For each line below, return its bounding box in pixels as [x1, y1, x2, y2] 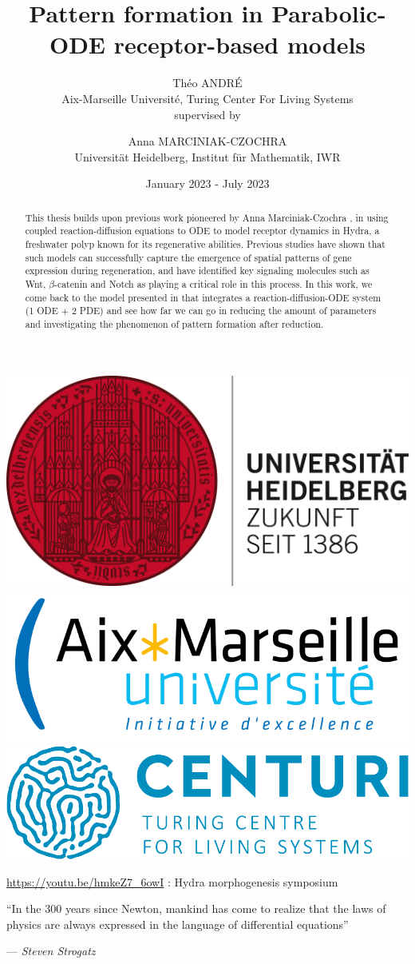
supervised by [174, 106, 241, 122]
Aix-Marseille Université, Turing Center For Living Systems [61, 90, 354, 106]
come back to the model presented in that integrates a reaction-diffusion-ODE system [25, 290, 381, 304]
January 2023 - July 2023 [145, 175, 270, 192]
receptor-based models [113, 28, 366, 61]
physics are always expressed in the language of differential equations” [6, 915, 349, 932]
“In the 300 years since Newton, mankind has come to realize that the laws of [6, 900, 386, 917]
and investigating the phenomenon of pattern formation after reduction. [25, 317, 324, 330]
